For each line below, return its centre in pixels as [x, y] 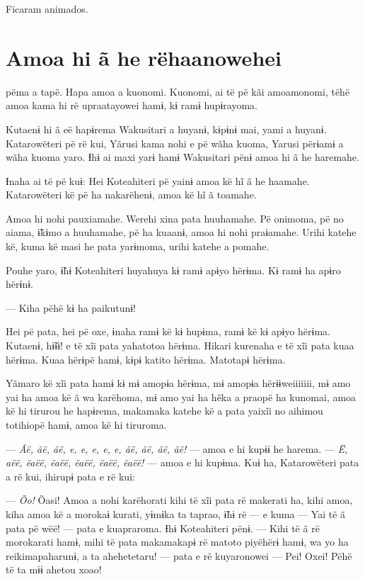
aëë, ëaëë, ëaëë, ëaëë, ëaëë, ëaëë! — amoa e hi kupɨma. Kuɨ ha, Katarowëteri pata [182, 462]
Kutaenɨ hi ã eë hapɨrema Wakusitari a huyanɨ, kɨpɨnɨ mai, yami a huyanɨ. [166, 129]
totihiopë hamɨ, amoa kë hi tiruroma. [86, 425]
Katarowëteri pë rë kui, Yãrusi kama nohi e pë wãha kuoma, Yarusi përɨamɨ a [175, 143]
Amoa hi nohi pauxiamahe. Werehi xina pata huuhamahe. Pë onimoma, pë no [175, 218]
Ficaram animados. [47, 9]
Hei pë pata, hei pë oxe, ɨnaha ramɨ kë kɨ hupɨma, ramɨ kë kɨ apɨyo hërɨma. [168, 331]
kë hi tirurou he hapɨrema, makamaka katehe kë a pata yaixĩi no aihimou [164, 411]
